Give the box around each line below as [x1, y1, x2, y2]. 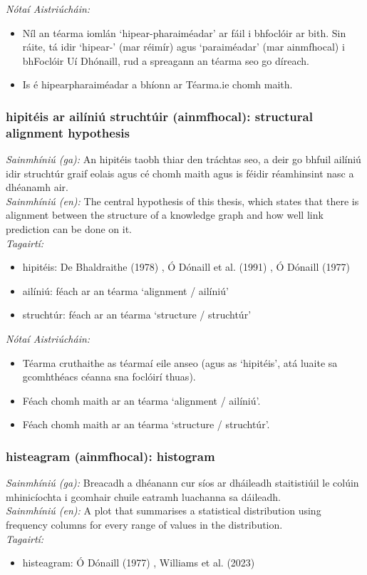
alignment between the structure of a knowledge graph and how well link [6, 207, 324, 222]
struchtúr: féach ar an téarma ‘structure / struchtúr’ [22, 307, 252, 322]
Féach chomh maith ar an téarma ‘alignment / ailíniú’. [22, 393, 261, 408]
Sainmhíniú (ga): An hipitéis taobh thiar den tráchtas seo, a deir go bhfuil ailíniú [6, 152, 361, 167]
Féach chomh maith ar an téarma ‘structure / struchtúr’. [22, 417, 270, 432]
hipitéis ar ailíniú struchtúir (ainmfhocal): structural [6, 107, 313, 125]
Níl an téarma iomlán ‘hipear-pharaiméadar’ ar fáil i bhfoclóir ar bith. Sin [22, 25, 346, 40]
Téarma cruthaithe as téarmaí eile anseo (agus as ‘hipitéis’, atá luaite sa [22, 355, 338, 370]
